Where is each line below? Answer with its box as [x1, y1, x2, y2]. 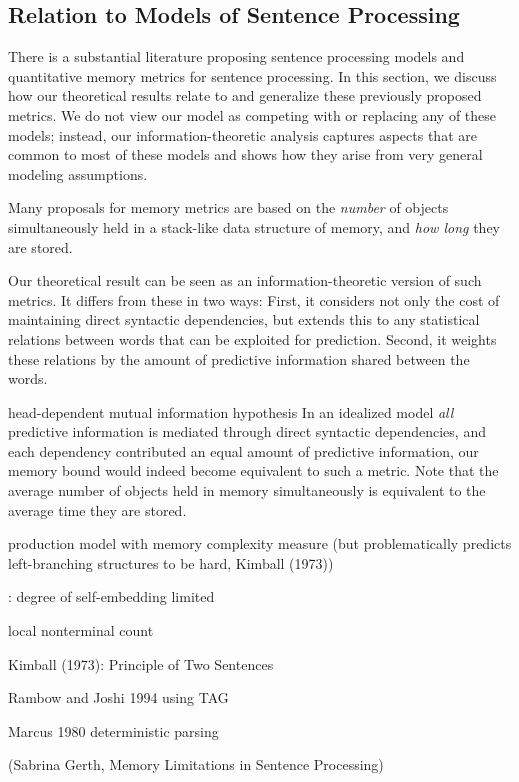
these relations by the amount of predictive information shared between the [8, 348, 470, 369]
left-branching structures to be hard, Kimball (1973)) [8, 552, 334, 573]
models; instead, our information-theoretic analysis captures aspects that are [8, 124, 477, 145]
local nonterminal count [8, 620, 154, 641]
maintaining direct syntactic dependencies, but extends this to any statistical [8, 309, 480, 330]
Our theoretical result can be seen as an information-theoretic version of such [8, 270, 482, 291]
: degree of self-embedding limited [8, 586, 215, 607]
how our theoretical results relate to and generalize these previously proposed [8, 85, 482, 106]
